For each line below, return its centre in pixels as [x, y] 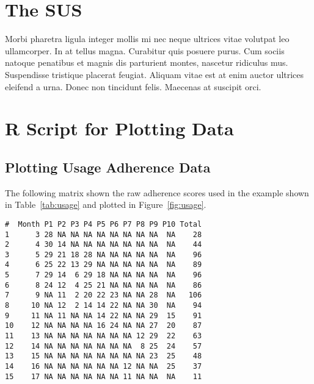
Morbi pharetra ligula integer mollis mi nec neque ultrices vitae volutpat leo [147, 39]
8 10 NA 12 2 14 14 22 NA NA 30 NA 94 [104, 306]
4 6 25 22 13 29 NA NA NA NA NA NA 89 [104, 265]
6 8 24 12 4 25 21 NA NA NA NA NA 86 [104, 285]
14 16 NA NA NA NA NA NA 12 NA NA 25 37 [104, 367]
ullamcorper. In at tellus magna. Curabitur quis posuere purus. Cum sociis [145, 50]
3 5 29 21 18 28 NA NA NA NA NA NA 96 [104, 254]
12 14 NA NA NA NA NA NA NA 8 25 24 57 [104, 346]
